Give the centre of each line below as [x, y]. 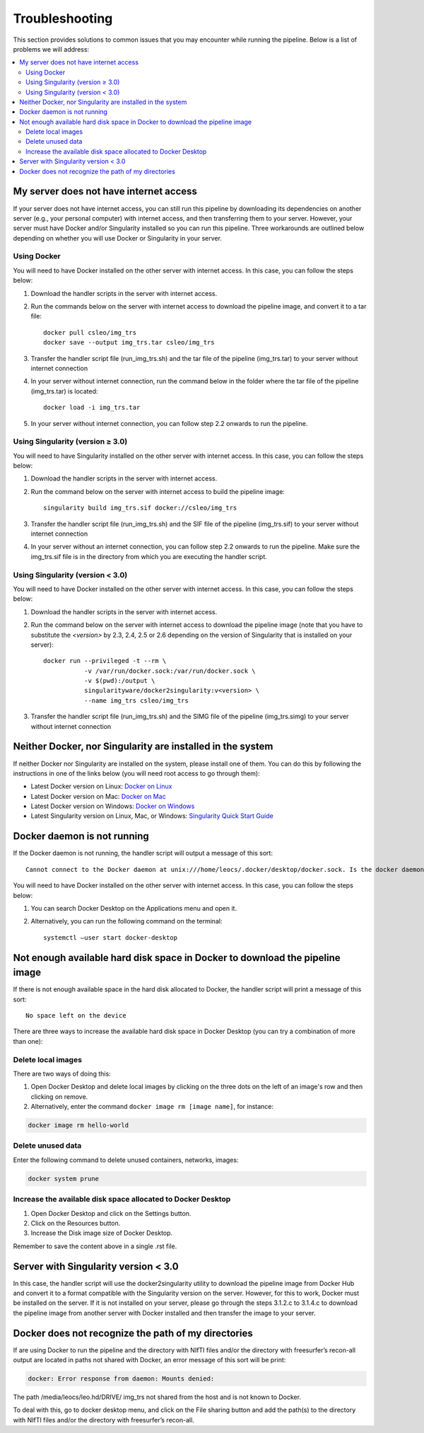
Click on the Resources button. [76, 1223]
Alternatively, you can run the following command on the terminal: [126, 921]
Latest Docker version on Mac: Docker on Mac [98, 796]
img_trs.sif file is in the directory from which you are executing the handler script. [149, 556]
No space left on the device [76, 1016]
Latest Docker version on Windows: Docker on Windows [113, 806]
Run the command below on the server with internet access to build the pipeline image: [158, 491]
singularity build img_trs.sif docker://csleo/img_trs [140, 508]
